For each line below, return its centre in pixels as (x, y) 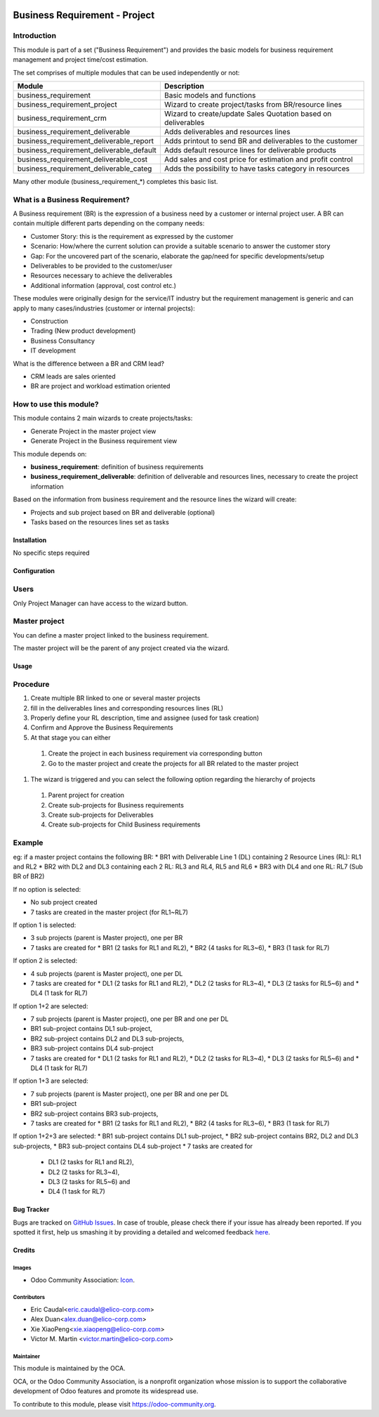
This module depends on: (50, 454)
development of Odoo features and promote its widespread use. (106, 1391)
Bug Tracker (31, 1210)
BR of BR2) (29, 876)
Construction (49, 321)
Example (28, 843)
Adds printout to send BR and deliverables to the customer (261, 140)
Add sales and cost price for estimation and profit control (259, 159)
